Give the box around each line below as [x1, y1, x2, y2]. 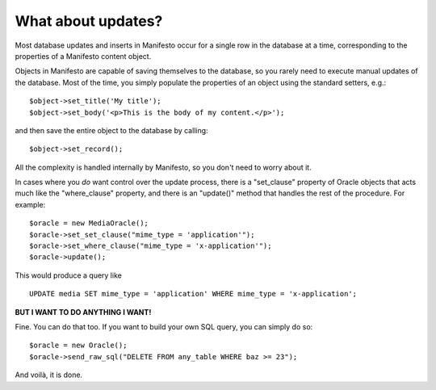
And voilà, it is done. [15, 370, 83, 380]
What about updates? [15, 12, 163, 30]
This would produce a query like [15, 270, 123, 280]
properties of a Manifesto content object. [15, 51, 152, 61]
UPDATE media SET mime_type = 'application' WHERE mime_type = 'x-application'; [29, 289, 358, 299]
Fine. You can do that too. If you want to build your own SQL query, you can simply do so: [15, 321, 313, 331]
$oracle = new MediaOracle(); [29, 219, 149, 228]
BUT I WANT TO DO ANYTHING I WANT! [15, 307, 152, 317]
